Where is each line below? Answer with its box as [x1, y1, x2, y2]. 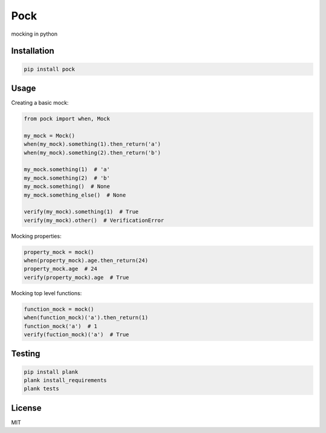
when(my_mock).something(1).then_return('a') [24, 141, 161, 148]
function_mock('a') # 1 [24, 322, 98, 330]
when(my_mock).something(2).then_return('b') [24, 149, 161, 156]
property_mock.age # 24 [24, 265, 98, 272]
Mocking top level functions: [11, 289, 82, 296]
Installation [11, 46, 54, 56]
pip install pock [24, 65, 75, 73]
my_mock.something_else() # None [24, 191, 126, 198]
